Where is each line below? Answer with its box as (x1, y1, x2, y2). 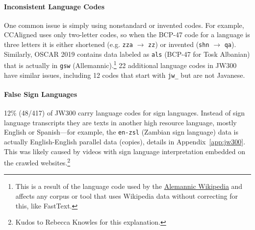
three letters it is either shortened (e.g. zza (4, 39, 133, 49)
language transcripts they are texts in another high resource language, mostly (4, 117, 237, 127)
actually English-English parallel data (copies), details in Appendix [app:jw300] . (4, 136, 246, 146)
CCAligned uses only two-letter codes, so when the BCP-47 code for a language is (4, 29, 250, 40)
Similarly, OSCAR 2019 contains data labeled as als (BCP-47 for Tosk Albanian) (4, 48, 250, 59)
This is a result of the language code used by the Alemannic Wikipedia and (15, 181, 243, 191)
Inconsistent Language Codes (4, 1, 105, 11)
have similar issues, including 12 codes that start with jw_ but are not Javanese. (4, 69, 245, 80)
